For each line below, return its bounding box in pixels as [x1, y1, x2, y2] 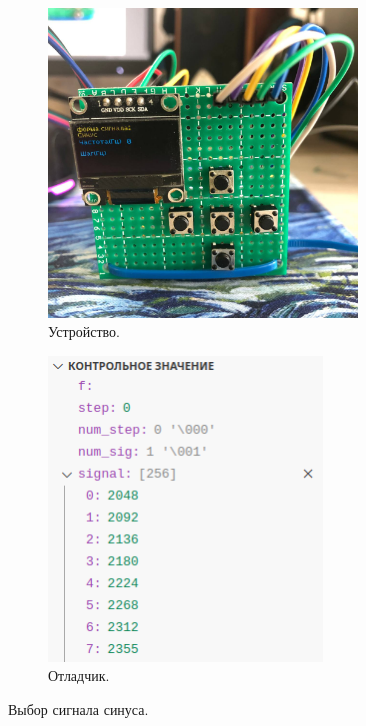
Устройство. [48, 321, 120, 342]
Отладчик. [48, 665, 110, 686]
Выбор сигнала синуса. [8, 699, 149, 720]
